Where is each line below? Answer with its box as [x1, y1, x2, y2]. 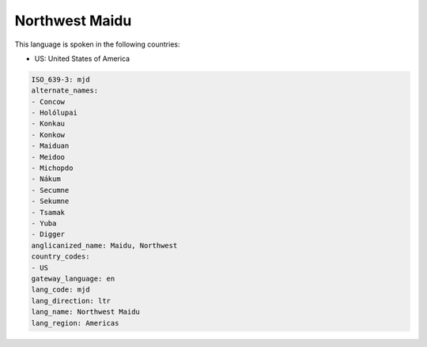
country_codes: [31, 252, 90, 261]
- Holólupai [31, 108, 78, 118]
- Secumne [31, 186, 70, 194]
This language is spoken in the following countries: [14, 40, 180, 49]
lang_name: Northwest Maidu [31, 307, 140, 316]
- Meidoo [31, 153, 66, 161]
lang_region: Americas [31, 319, 119, 327]
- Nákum [31, 175, 61, 183]
